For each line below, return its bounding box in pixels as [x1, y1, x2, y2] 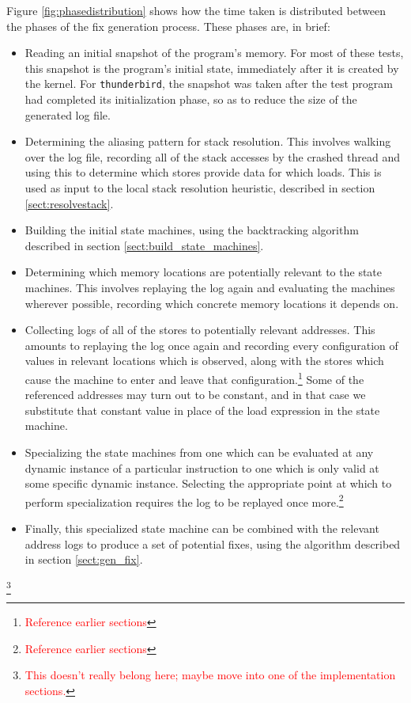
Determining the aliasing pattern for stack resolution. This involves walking [25, 133, 391, 150]
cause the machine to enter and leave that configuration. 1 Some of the [25, 368, 364, 387]
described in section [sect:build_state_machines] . [25, 237, 264, 253]
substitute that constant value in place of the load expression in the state [25, 401, 380, 418]
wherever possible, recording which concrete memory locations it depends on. [25, 294, 399, 311]
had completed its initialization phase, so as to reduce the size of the [25, 91, 357, 108]
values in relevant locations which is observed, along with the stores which [25, 352, 384, 369]
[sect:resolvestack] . [25, 195, 114, 211]
